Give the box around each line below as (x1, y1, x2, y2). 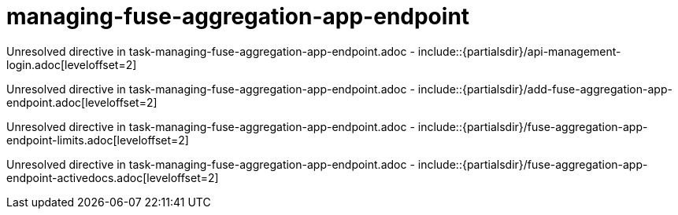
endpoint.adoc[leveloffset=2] (6, 95, 157, 109)
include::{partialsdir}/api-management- (417, 44, 621, 58)
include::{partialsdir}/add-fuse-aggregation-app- (417, 82, 672, 96)
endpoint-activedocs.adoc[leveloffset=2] (6, 170, 219, 184)
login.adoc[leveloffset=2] (6, 57, 137, 71)
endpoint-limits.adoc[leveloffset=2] (6, 133, 189, 147)
